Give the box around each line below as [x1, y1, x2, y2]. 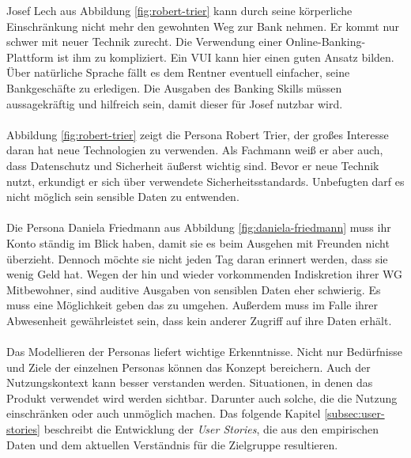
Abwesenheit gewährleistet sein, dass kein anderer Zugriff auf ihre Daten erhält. [6, 312, 392, 328]
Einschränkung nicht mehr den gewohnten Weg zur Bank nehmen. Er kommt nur [6, 17, 400, 34]
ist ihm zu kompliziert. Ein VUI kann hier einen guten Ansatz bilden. [57, 48, 394, 65]
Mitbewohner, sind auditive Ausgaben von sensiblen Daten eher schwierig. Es [6, 281, 381, 297]
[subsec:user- [324, 405, 385, 422]
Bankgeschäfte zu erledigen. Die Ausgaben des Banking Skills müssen [6, 79, 342, 96]
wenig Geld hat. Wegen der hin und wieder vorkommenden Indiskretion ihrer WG [6, 266, 403, 282]
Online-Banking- [285, 33, 366, 50]
